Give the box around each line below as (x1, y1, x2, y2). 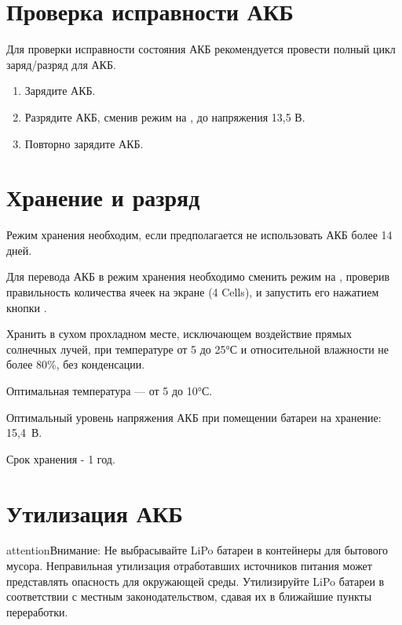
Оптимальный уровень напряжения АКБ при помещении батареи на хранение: (6, 409, 382, 425)
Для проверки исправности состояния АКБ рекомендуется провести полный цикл (6, 41, 396, 57)
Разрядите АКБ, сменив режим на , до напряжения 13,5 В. (24, 108, 305, 125)
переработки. (6, 603, 68, 620)
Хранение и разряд (6, 181, 200, 213)
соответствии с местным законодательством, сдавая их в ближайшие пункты (6, 588, 372, 605)
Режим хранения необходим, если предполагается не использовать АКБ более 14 (6, 227, 393, 243)
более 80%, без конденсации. (6, 356, 145, 372)
